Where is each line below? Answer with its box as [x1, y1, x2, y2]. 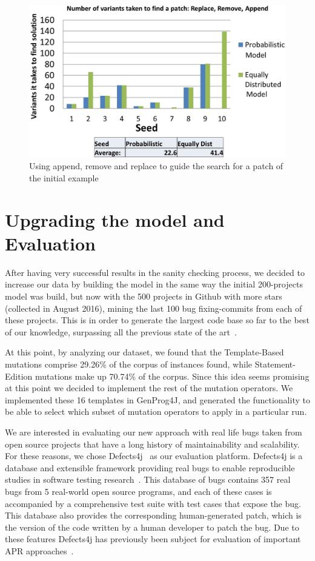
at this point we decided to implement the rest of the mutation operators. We [5, 381, 293, 394]
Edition [5, 369, 33, 382]
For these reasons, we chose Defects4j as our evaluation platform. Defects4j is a [5, 449, 303, 462]
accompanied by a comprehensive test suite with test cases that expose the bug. [5, 497, 301, 509]
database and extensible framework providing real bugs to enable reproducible [5, 461, 295, 474]
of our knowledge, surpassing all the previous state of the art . [5, 325, 237, 338]
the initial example [29, 171, 99, 184]
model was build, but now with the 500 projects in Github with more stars [5, 290, 282, 303]
